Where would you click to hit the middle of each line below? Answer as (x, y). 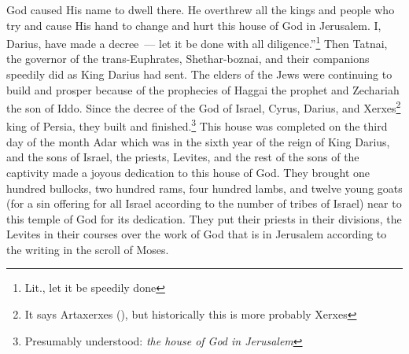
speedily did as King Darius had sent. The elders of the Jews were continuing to (199, 74)
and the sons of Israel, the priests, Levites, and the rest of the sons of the (183, 157)
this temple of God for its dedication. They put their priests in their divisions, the (204, 218)
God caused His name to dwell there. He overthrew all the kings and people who (201, 9)
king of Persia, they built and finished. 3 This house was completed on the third (197, 125)
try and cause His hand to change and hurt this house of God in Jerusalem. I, (194, 25)
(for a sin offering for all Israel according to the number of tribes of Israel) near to (204, 203)
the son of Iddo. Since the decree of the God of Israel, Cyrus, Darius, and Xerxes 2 (204, 107)
